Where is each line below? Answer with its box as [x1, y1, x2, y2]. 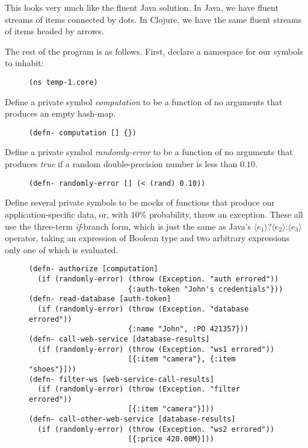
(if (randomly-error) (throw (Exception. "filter [37, 385, 240, 394]
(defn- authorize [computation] [29, 265, 158, 274]
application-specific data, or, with [5, 207, 129, 220]
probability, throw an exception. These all [149, 207, 303, 220]
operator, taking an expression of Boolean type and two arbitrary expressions [5, 232, 290, 244]
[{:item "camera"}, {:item [128, 355, 236, 364]
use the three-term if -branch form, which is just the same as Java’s [5, 219, 251, 232]
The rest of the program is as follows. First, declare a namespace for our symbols [5, 44, 303, 57]
